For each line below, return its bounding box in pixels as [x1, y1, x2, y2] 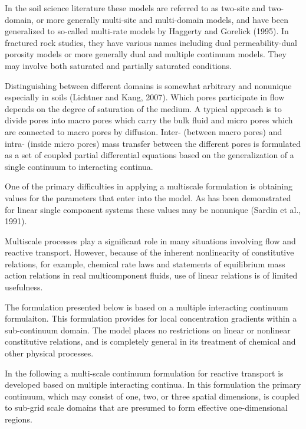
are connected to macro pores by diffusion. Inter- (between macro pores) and [5, 125, 282, 137]
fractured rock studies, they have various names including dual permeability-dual [5, 36, 297, 48]
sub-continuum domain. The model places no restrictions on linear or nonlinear [5, 323, 291, 336]
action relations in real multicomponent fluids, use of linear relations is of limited [5, 269, 298, 281]
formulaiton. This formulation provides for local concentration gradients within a [5, 312, 297, 325]
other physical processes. [5, 347, 94, 359]
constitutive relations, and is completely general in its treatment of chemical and [5, 335, 296, 348]
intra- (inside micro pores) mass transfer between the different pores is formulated [5, 137, 301, 149]
